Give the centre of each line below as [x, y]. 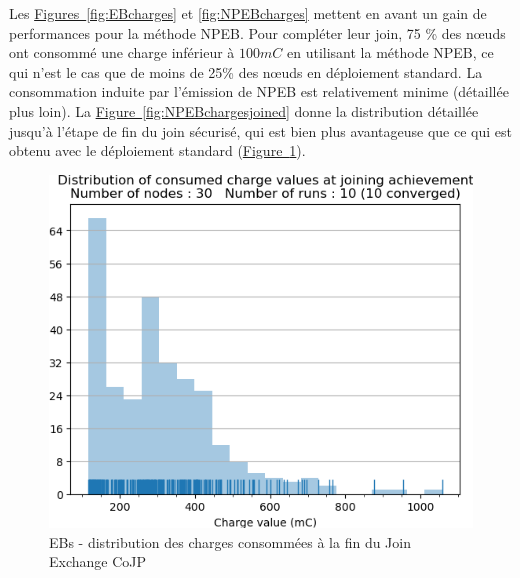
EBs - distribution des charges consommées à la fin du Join [230, 541]
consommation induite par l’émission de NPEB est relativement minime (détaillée [259, 91]
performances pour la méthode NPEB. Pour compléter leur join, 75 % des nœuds [257, 32]
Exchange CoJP [98, 561]
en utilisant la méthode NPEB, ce [390, 52]
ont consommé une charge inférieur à [122, 52]
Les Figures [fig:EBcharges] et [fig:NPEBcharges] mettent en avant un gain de [248, 13]
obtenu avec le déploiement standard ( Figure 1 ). [157, 150]
